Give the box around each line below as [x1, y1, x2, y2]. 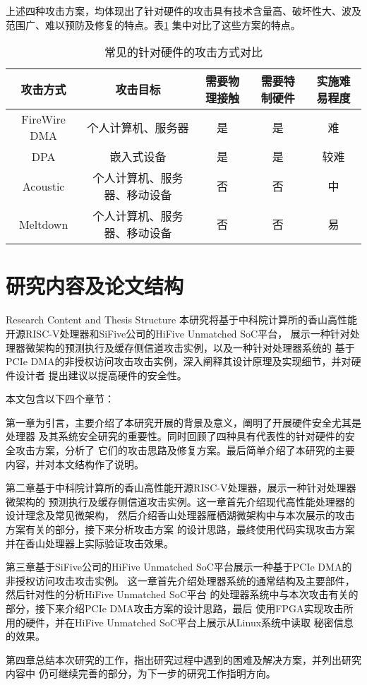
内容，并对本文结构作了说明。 [6, 456, 144, 471]
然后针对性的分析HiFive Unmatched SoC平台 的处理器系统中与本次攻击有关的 [6, 587, 359, 602]
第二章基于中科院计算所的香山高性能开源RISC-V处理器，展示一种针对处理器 [6, 480, 356, 495]
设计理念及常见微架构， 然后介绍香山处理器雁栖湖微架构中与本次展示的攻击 [6, 508, 355, 523]
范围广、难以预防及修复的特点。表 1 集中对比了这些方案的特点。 [6, 17, 301, 32]
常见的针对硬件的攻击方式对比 [104, 44, 263, 61]
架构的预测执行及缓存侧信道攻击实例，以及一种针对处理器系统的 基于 [35, 340, 355, 355]
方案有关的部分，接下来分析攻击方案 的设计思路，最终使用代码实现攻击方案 [6, 522, 355, 537]
